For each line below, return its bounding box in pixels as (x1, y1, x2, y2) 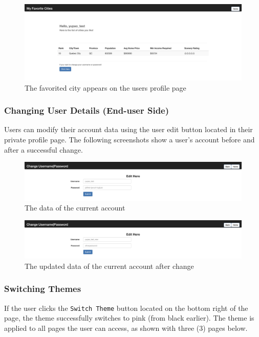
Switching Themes (4, 282, 81, 295)
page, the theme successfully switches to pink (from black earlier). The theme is (4, 312, 254, 323)
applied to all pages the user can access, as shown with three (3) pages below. (4, 322, 248, 333)
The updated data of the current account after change (25, 260, 194, 271)
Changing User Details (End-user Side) (4, 104, 169, 117)
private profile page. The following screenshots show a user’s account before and (4, 134, 255, 145)
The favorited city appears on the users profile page (25, 82, 186, 93)
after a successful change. (4, 144, 83, 155)
